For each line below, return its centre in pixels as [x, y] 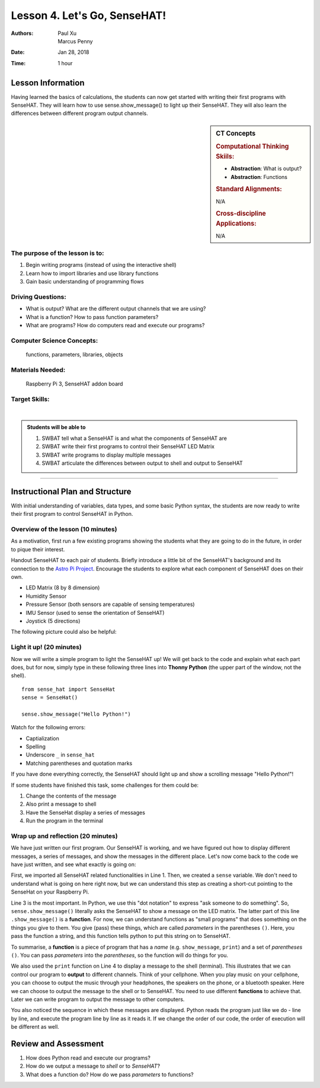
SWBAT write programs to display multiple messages [106, 455]
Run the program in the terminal [65, 821]
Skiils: [225, 156]
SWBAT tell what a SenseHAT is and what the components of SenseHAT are [135, 438]
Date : [18, 52]
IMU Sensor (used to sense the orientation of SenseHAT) [95, 612]
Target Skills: [30, 399]
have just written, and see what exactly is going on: [73, 864]
